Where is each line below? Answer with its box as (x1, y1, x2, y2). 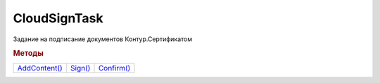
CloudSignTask (13, 10, 103, 26)
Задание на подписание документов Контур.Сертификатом (13, 35, 193, 43)
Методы (13, 49, 44, 59)
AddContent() (17, 63, 63, 73)
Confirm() (98, 63, 131, 73)
